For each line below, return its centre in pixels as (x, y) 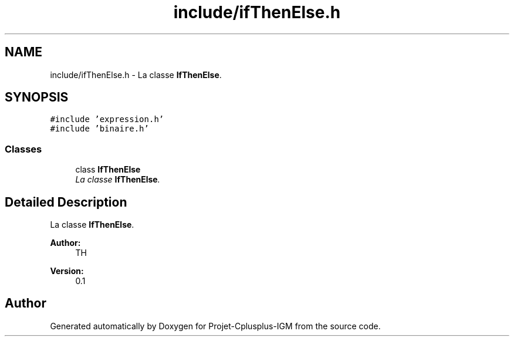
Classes (23, 149)
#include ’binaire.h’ (99, 129)
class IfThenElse (108, 170)
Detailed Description (66, 202)
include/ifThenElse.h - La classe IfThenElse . (136, 75)
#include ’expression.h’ (107, 119)
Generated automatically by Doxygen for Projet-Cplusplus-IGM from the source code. (215, 326)
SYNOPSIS (37, 97)
